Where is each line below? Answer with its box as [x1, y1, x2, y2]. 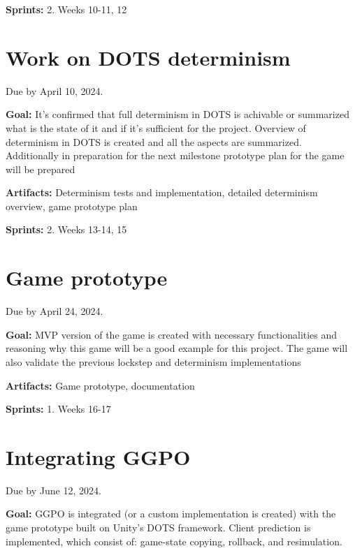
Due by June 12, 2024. [6, 482, 101, 497]
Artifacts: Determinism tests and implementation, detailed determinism [6, 185, 318, 200]
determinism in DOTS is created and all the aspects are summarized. [6, 134, 302, 149]
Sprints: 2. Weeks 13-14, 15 [6, 222, 127, 237]
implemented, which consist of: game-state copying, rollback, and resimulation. [6, 533, 342, 548]
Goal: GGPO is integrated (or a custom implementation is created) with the [6, 506, 336, 521]
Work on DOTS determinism [6, 43, 291, 71]
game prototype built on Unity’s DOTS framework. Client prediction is [6, 520, 311, 535]
